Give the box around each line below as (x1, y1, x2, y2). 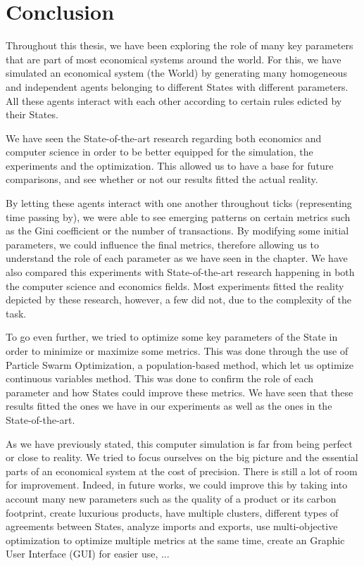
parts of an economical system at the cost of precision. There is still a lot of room (6, 463, 358, 478)
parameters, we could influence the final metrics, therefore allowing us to (6, 237, 319, 251)
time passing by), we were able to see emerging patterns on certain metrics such (6, 209, 351, 224)
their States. (6, 107, 58, 122)
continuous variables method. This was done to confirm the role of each (6, 371, 314, 386)
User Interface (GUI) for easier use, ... (6, 546, 170, 561)
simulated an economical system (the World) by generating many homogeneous (6, 65, 347, 80)
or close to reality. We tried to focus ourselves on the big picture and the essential (6, 450, 358, 465)
